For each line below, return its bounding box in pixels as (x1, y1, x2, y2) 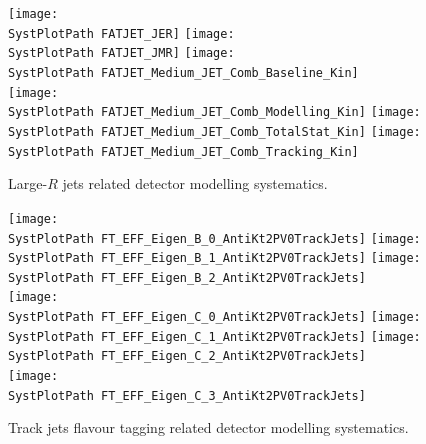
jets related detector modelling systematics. (62, 173, 328, 194)
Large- (8, 173, 48, 194)
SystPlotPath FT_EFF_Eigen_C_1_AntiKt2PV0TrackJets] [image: (8, 329, 421, 344)
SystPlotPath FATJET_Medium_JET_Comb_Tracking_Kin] (8, 144, 359, 159)
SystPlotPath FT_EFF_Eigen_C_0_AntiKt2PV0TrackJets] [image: (8, 310, 421, 325)
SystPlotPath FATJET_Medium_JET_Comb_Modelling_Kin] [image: (8, 105, 421, 120)
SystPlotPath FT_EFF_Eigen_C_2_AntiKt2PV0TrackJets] (8, 349, 366, 364)
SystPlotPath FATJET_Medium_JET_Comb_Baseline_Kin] (8, 65, 359, 80)
